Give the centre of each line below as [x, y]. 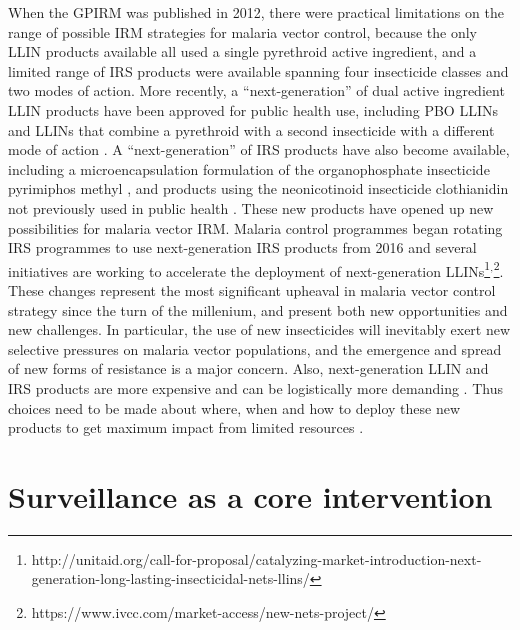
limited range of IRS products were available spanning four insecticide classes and [258, 70]
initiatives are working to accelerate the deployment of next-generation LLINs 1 [249, 269]
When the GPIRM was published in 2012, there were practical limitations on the [256, 12]
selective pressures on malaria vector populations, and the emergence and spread [255, 348]
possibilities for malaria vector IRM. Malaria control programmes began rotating [255, 227]
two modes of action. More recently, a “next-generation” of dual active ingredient [256, 90]
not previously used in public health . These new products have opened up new [251, 207]
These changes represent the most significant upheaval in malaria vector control [252, 289]
